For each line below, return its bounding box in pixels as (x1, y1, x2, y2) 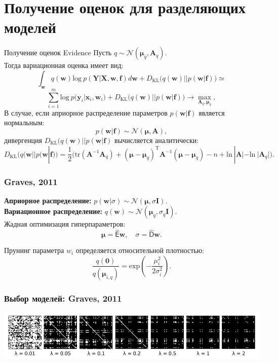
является (198, 107, 225, 118)
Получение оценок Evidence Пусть (4, 47, 112, 58)
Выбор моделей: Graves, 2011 (4, 292, 122, 305)
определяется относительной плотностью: (75, 245, 205, 256)
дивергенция (4, 135, 43, 146)
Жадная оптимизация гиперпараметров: (4, 219, 126, 229)
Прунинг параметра (4, 245, 64, 256)
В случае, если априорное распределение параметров (4, 107, 168, 118)
